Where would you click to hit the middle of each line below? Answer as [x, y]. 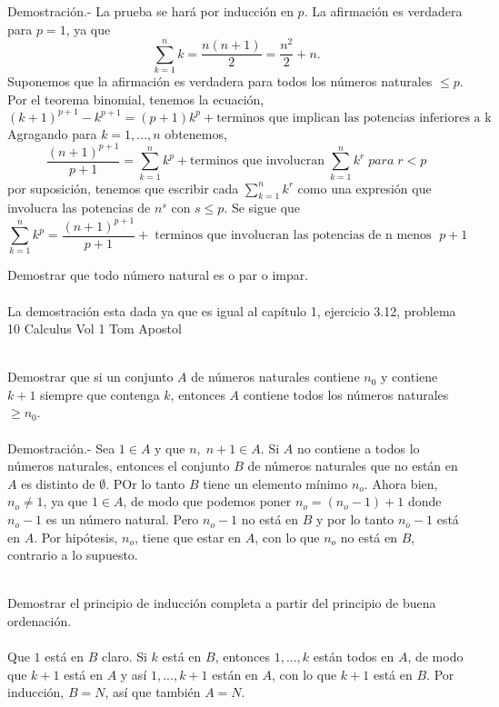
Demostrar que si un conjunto [90, 377]
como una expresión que [364, 188]
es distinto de [58, 483]
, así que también [153, 692]
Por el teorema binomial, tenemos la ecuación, [136, 99]
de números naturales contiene [275, 377]
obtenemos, [196, 133]
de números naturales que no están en [353, 466]
